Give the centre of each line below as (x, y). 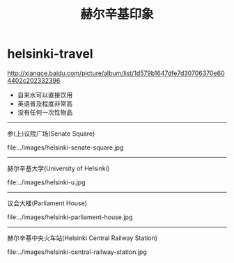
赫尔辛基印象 (117, 14)
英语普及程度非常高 (45, 103)
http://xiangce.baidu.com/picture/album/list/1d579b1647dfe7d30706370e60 (116, 73)
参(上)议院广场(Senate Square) (51, 134)
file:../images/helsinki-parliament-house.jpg (70, 217)
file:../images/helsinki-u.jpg (46, 182)
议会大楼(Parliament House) (47, 203)
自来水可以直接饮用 (45, 95)
